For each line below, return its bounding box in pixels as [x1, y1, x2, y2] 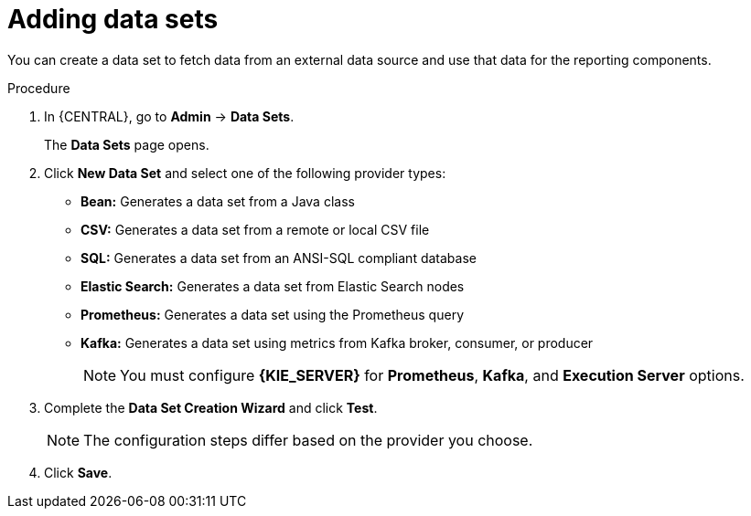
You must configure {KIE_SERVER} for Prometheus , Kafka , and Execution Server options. [120, 365, 745, 384]
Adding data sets [7, 4, 219, 35]
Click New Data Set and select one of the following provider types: [44, 164, 446, 181]
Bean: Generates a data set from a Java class [80, 193, 355, 209]
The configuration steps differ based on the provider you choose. [83, 430, 533, 449]
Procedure [7, 79, 70, 96]
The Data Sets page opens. [44, 136, 209, 153]
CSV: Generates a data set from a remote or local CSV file [80, 221, 430, 237]
